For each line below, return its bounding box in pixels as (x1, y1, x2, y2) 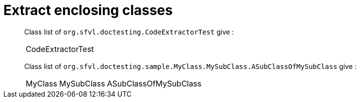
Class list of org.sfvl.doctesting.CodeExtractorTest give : (24, 27, 234, 36)
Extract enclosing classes (3, 2, 173, 18)
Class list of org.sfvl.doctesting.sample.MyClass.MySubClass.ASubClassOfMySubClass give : (24, 62, 357, 70)
